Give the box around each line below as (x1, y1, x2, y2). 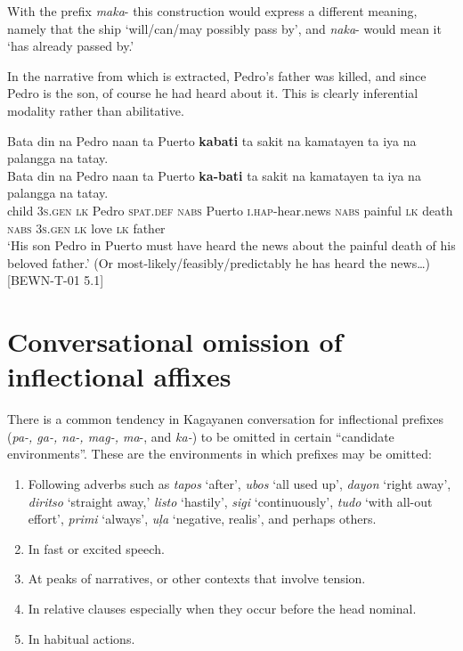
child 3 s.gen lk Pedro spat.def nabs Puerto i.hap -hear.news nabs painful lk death (7, 200, 453, 219)
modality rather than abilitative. (7, 101, 184, 119)
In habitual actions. (28, 629, 135, 647)
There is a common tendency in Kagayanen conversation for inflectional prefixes (7, 410, 443, 428)
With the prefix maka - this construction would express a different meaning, (7, 2, 418, 20)
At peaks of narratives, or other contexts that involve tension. (28, 569, 366, 588)
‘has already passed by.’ (7, 37, 134, 55)
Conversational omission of (7, 323, 343, 360)
